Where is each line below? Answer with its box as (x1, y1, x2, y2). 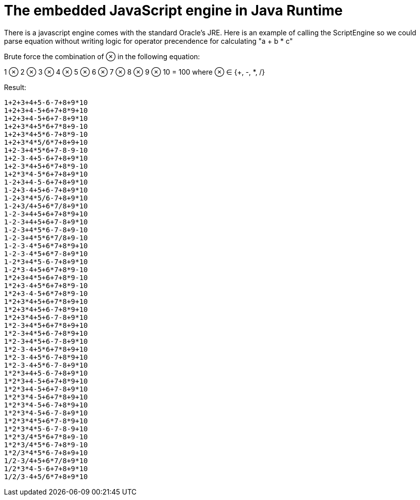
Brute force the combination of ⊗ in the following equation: (4, 52, 200, 61)
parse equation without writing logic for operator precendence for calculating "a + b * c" (4, 36, 293, 45)
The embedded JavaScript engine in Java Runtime (4, 2, 343, 19)
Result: (4, 83, 26, 92)
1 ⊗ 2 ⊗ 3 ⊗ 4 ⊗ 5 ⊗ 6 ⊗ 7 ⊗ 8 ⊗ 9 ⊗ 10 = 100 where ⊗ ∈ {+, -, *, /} (4, 67, 265, 76)
